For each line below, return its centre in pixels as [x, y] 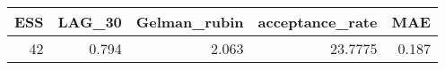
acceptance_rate [318, 22]
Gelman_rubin [190, 22]
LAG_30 [90, 22]
